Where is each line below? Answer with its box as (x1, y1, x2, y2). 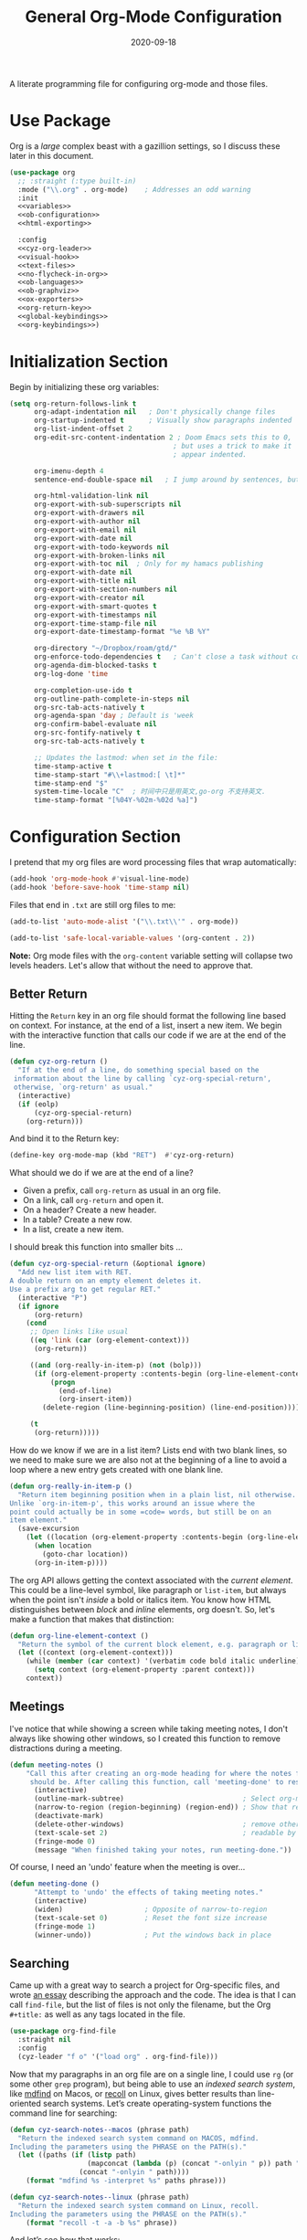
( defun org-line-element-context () (9, 1631, 149, 1641)
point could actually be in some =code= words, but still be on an (9, 1507, 272, 1516)
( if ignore (17, 1302, 59, 1311)
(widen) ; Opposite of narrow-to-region (33, 1905, 268, 1914)
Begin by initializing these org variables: (9, 381, 160, 392)
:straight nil (17, 2035, 71, 2045)
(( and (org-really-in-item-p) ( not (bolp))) (29, 1360, 203, 1369)
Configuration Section (9, 827, 181, 847)
